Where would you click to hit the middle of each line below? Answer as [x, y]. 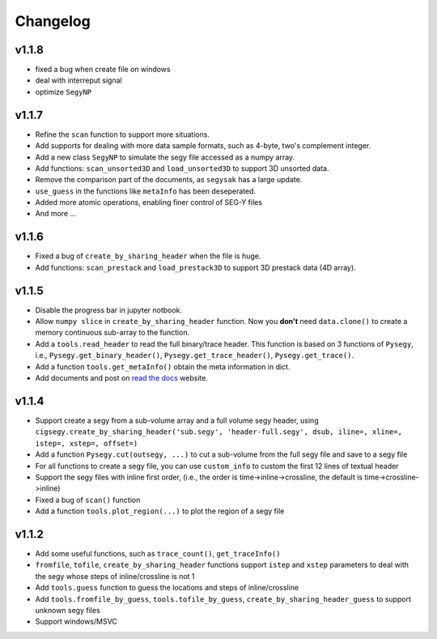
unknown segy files [68, 610]
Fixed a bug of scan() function [88, 500]
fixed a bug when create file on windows [103, 70]
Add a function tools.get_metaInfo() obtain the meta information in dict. [163, 366]
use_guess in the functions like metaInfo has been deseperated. [146, 191]
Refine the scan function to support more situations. [123, 134]
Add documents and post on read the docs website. [121, 378]
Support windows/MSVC [76, 622]
